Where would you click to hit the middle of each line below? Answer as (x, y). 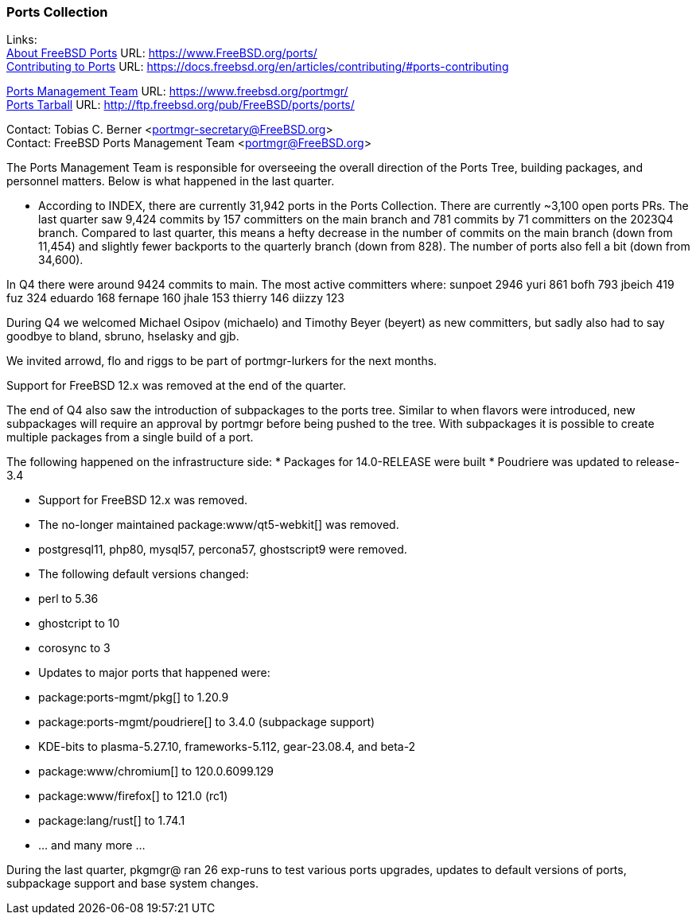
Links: (22, 40)
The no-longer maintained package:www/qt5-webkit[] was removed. (219, 525)
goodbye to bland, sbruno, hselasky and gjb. (123, 336)
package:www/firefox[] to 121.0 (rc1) (133, 796)
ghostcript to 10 (79, 624)
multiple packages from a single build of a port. (130, 437)
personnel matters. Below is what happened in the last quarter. (171, 181)
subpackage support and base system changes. (132, 884)
